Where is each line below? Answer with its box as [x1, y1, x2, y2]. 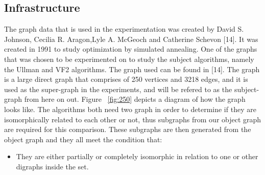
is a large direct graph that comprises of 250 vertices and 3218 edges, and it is [4, 74, 248, 84]
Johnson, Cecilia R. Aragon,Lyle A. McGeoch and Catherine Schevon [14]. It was [4, 33, 258, 44]
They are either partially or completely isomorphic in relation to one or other [16, 151, 258, 162]
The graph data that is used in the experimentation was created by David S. [4, 24, 244, 34]
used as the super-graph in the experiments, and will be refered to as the [4, 83, 232, 94]
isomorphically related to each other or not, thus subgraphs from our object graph [4, 114, 261, 124]
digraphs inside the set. [16, 161, 89, 171]
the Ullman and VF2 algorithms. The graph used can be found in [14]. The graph [4, 63, 260, 74]
